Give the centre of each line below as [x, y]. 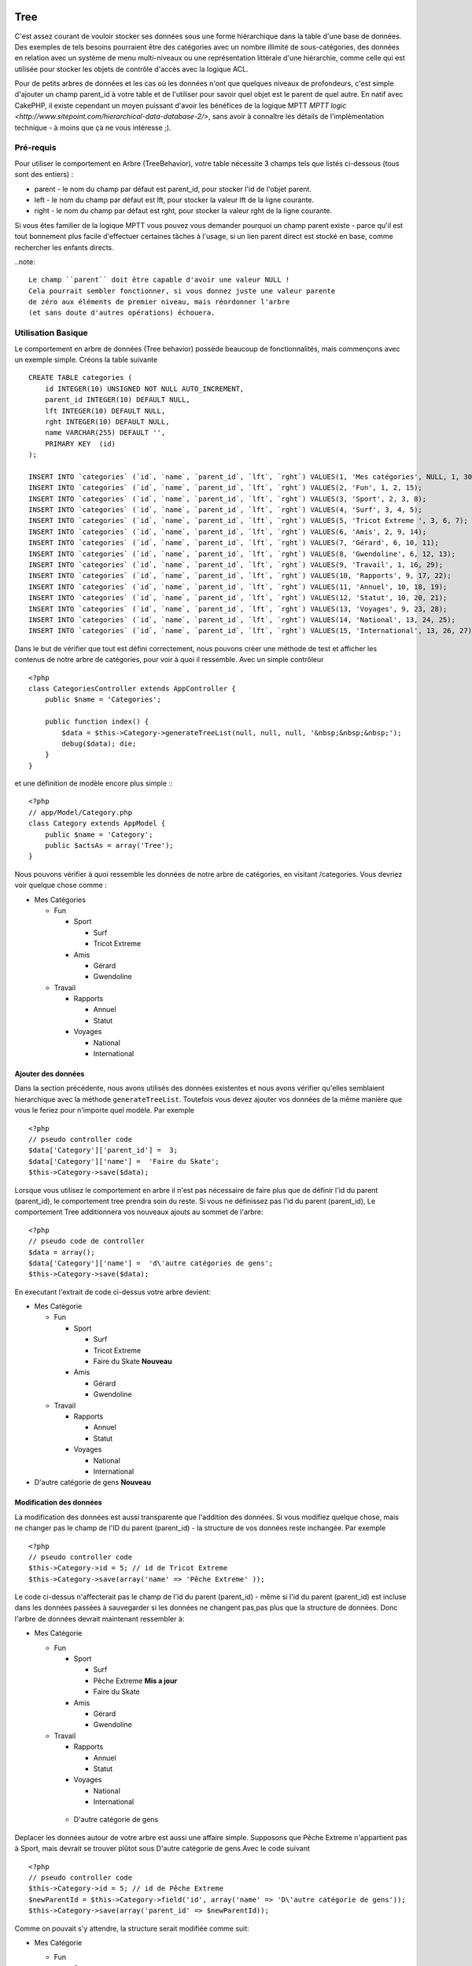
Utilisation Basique [51, 333]
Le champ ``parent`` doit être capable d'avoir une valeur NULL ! [159, 280]
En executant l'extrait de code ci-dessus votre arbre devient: [113, 1292]
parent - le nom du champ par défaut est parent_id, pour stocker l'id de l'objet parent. [173, 189]
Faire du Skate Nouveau [133, 1361]
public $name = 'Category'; [99, 834]
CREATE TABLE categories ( [81, 378]
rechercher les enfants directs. [64, 247]
